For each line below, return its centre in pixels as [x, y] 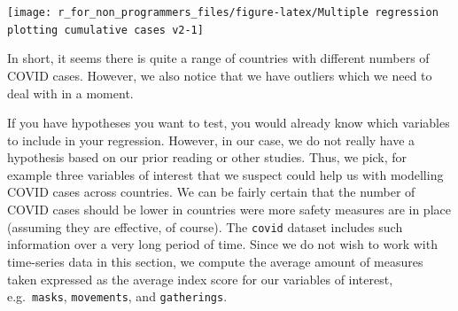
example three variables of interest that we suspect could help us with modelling [225, 174]
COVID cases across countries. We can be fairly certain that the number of [211, 192]
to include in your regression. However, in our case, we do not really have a [211, 140]
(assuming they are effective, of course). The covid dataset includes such [205, 226]
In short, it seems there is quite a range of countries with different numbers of [218, 58]
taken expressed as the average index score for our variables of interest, [200, 279]
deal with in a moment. [70, 93]
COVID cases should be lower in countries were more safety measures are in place [229, 210]
